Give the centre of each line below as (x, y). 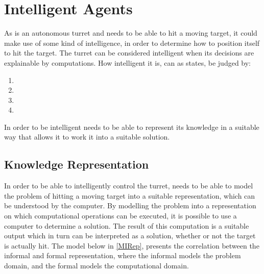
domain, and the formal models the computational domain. (97, 266)
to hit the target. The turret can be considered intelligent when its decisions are (129, 53)
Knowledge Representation (77, 164)
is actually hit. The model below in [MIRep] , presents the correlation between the (132, 245)
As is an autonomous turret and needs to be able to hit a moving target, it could (131, 33)
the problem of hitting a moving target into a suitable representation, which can (130, 195)
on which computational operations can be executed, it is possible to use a (121, 216)
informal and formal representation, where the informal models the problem (123, 255)
